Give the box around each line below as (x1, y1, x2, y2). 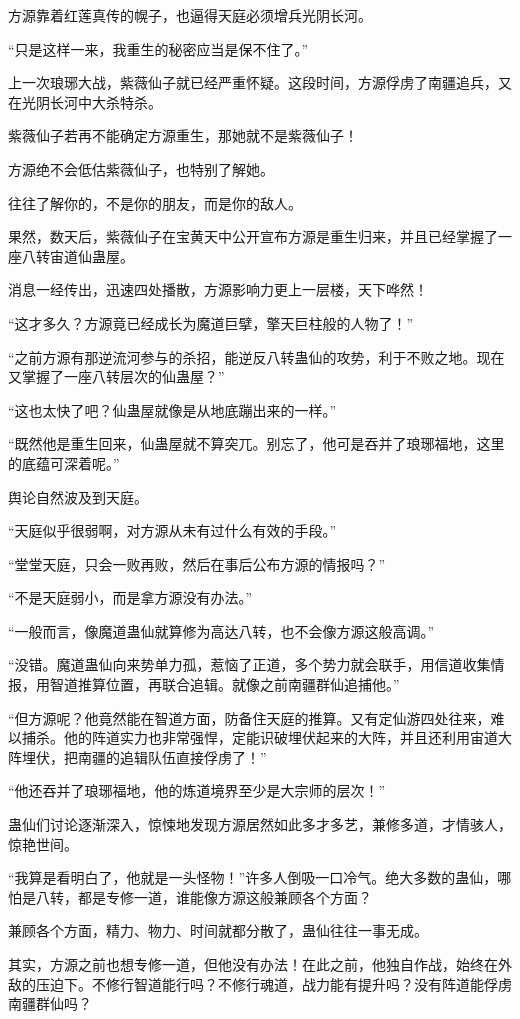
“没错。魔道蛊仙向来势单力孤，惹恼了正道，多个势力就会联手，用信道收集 (8, 654, 491, 675)
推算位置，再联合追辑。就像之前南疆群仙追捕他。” (77, 674, 400, 695)
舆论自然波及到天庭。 (8, 486, 148, 507)
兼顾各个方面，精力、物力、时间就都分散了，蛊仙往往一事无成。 (8, 920, 428, 941)
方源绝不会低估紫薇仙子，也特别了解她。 (8, 158, 274, 179)
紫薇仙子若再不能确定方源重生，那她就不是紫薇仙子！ (8, 125, 358, 146)
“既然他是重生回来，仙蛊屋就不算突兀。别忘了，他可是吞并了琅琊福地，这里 (8, 433, 505, 454)
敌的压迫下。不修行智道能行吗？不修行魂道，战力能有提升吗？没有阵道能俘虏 (8, 973, 512, 994)
